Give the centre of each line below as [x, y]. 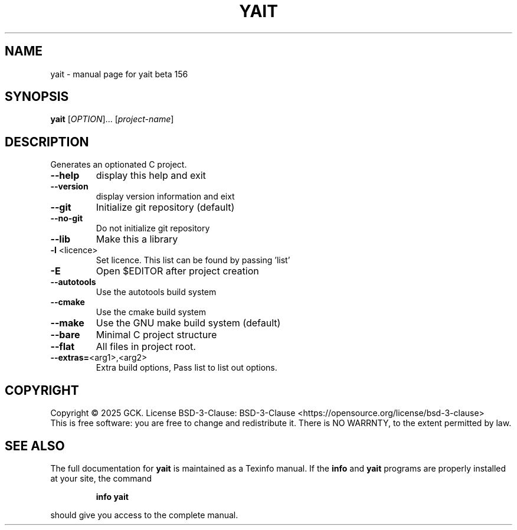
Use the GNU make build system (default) [188, 323]
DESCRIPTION [47, 142]
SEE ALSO [35, 446]
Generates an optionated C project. [119, 165]
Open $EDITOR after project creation [177, 271]
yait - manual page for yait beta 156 [119, 74]
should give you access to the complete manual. [144, 515]
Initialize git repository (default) [165, 207]
